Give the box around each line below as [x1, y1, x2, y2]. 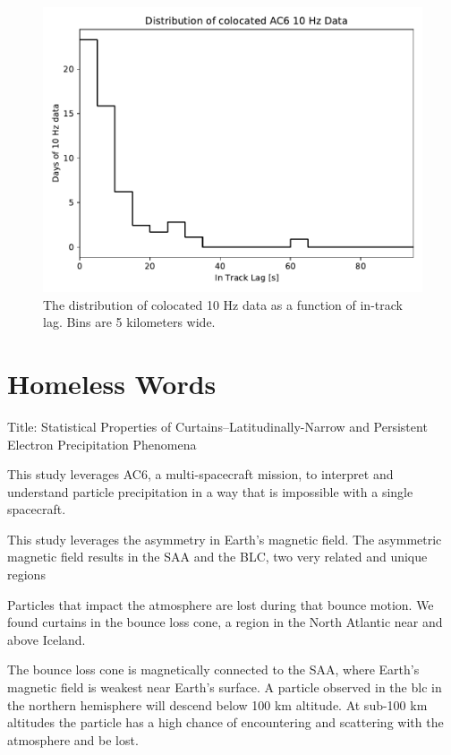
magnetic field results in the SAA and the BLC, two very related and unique [7, 547, 428, 566]
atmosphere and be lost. [7, 730, 139, 749]
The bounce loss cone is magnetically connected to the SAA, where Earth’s [7, 660, 420, 679]
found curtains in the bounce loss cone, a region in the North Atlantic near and [7, 613, 443, 631]
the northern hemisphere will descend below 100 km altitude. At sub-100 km [7, 695, 428, 714]
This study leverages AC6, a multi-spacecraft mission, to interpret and [7, 465, 394, 484]
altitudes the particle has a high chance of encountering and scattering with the [7, 713, 444, 732]
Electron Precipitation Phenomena [7, 434, 197, 453]
